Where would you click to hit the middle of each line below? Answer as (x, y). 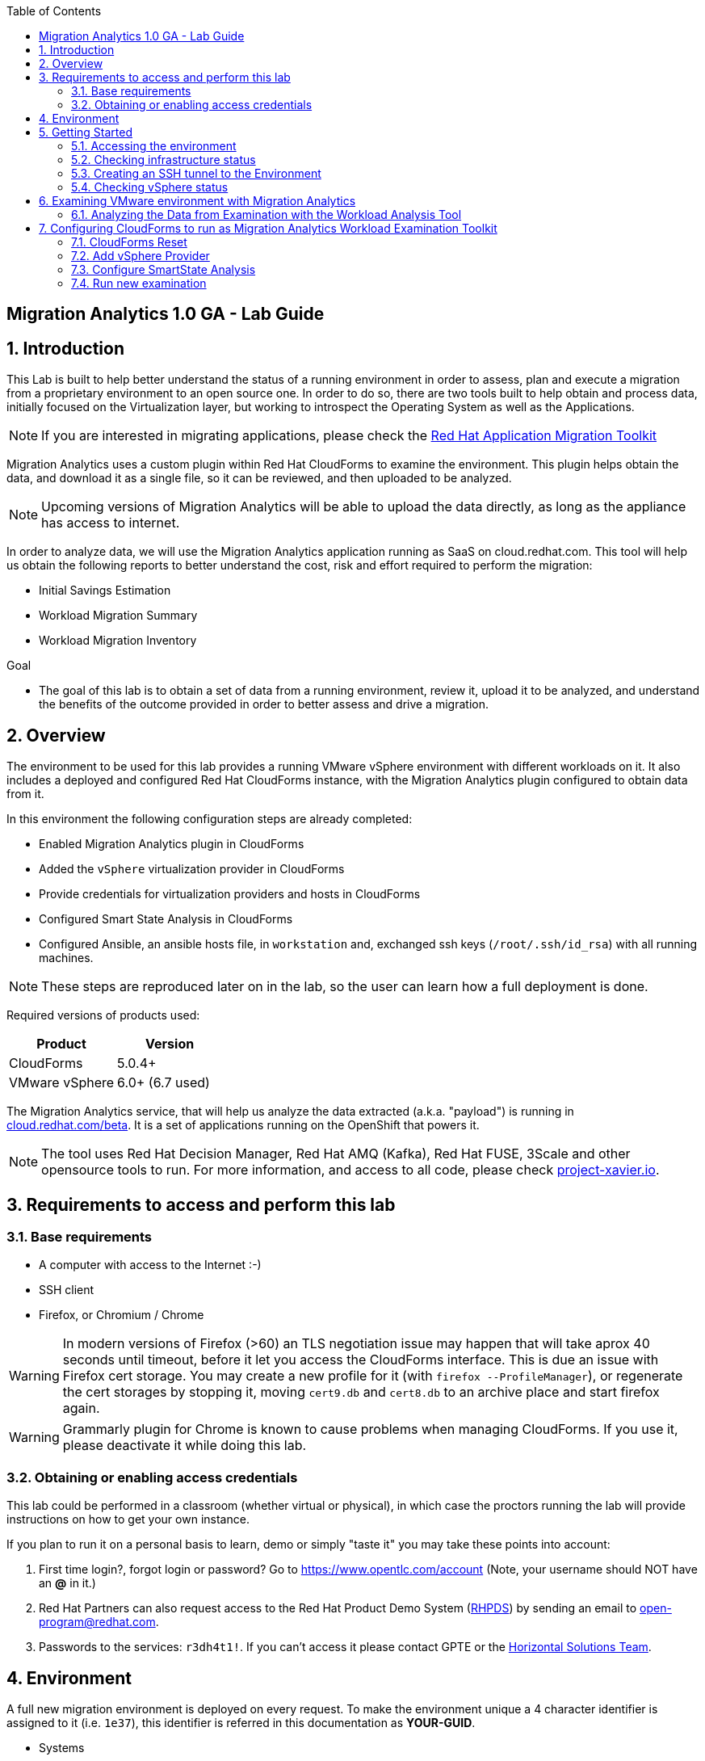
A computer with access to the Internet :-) (150, 1265)
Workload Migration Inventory (118, 641)
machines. (66, 958)
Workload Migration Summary (118, 616)
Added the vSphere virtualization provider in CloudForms (192, 869)
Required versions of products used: (103, 1015)
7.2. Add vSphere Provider (141, 256)
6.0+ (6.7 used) (164, 1083)
